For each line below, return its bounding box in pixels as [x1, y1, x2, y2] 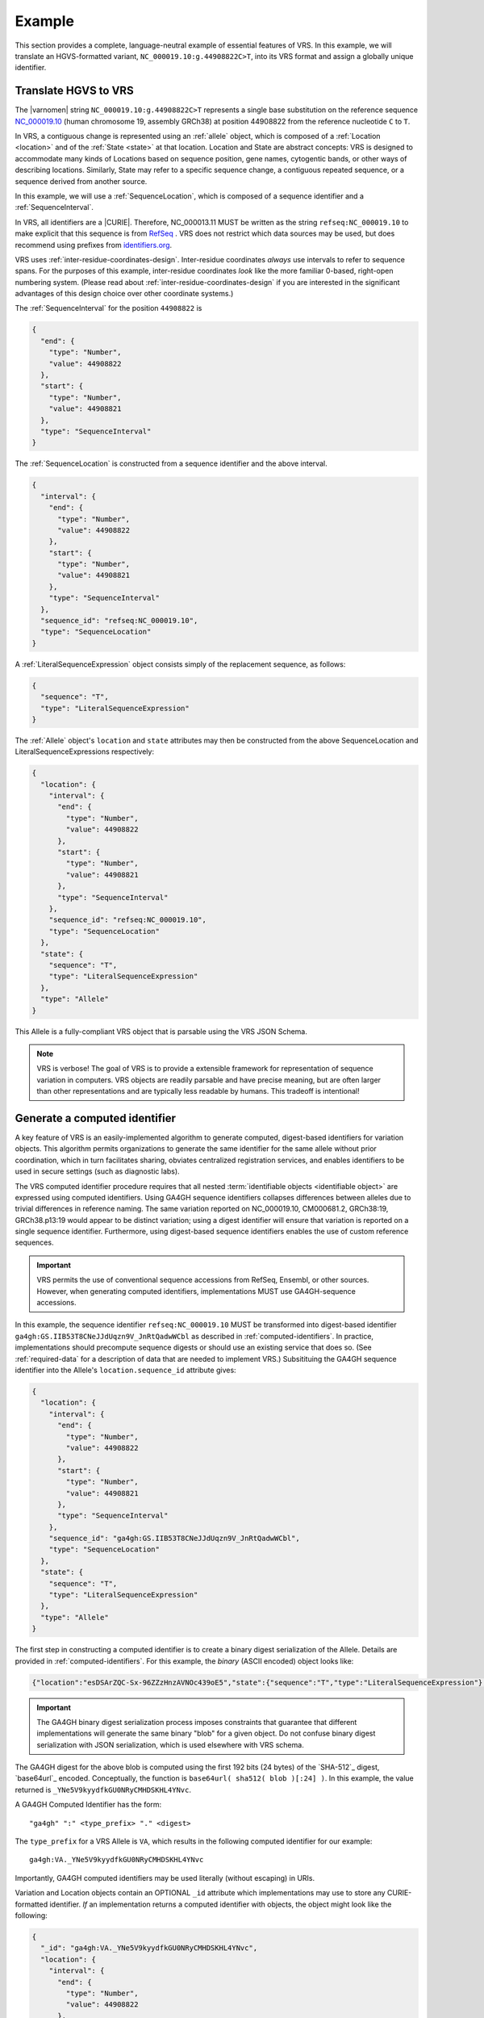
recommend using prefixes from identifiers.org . [15, 240, 173, 249]
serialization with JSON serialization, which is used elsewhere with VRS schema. [36, 1740, 304, 1749]
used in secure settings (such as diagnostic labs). [15, 1166, 181, 1176]
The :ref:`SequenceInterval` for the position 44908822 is [15, 304, 202, 313]
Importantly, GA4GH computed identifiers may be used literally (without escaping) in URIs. [15, 1873, 315, 1882]
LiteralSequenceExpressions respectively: [15, 747, 155, 756]
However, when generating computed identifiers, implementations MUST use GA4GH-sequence [36, 1286, 357, 1296]
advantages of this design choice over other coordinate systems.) [15, 289, 234, 299]
